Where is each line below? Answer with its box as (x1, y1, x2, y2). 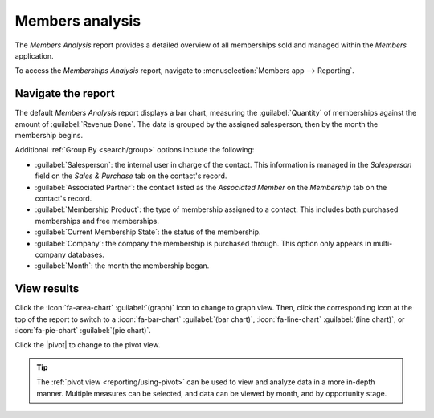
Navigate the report (14, 87, 116, 100)
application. (14, 51, 54, 60)
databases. (68, 250, 104, 259)
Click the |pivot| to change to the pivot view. (14, 340, 161, 350)
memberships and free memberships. (35, 216, 160, 225)
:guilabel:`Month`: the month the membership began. (35, 261, 210, 270)
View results (14, 282, 80, 296)
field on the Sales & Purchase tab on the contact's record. (35, 171, 227, 181)
